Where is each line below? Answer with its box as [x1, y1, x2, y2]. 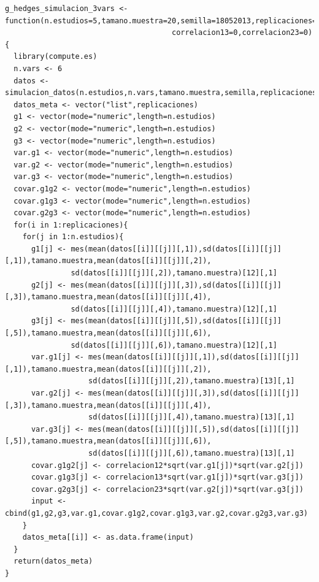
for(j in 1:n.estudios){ [22, 232, 124, 242]
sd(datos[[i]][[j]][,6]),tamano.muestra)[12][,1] [71, 340, 277, 350]
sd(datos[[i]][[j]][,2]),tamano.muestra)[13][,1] [88, 377, 295, 386]
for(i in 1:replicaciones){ [13, 220, 128, 229]
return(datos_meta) [13, 557, 93, 566]
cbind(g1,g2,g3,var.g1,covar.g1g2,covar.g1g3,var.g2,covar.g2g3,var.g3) [5, 508, 308, 518]
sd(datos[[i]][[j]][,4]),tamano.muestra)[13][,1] [88, 413, 295, 422]
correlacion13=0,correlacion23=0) [172, 28, 313, 37]
